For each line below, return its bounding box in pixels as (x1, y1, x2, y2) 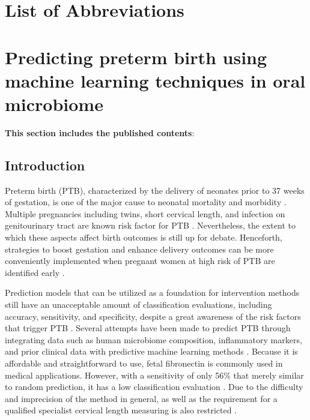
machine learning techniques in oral (5, 68, 306, 92)
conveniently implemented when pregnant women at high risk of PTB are (5, 254, 275, 267)
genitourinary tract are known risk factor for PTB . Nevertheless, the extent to (5, 219, 296, 232)
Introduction (5, 155, 85, 174)
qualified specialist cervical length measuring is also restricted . (5, 404, 237, 416)
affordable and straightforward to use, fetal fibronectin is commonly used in (5, 356, 283, 369)
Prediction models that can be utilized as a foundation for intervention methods (5, 286, 300, 299)
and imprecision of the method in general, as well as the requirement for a (5, 392, 278, 404)
